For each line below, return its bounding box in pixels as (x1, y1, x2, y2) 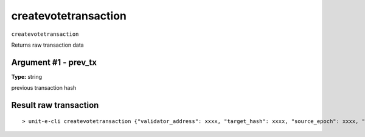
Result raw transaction (11, 100, 99, 110)
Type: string (11, 73, 43, 80)
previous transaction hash (11, 84, 77, 92)
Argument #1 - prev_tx (11, 57, 97, 67)
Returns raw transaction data (11, 41, 85, 48)
